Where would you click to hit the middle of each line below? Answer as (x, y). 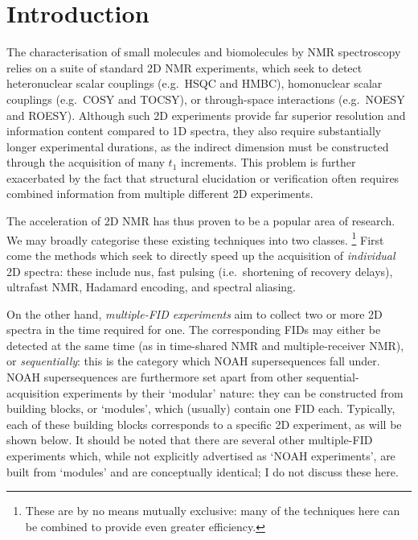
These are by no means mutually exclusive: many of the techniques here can (213, 511)
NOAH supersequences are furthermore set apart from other (155, 377)
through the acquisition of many (86, 162)
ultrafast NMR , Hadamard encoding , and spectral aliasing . (151, 287)
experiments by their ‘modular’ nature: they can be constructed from (233, 392)
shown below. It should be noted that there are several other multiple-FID (190, 440)
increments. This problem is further (268, 162)
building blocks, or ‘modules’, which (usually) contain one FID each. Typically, (201, 408)
